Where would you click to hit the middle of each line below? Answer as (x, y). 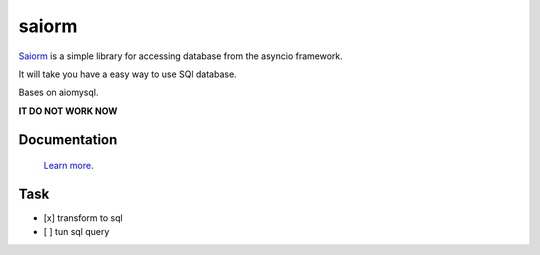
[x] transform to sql (83, 218)
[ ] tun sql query (76, 232)
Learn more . (68, 166)
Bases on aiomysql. (58, 92)
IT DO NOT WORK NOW (68, 111)
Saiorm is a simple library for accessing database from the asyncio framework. (181, 56)
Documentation (68, 139)
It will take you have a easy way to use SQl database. (127, 74)
